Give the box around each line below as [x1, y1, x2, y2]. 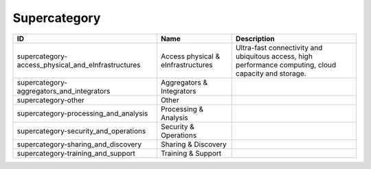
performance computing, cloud [236, 60, 337, 69]
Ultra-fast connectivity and [236, 43, 323, 52]
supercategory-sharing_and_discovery [16, 139, 142, 149]
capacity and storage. [236, 69, 306, 78]
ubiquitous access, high [236, 52, 313, 61]
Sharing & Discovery [160, 139, 227, 149]
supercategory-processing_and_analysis [16, 109, 148, 118]
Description [236, 34, 275, 43]
